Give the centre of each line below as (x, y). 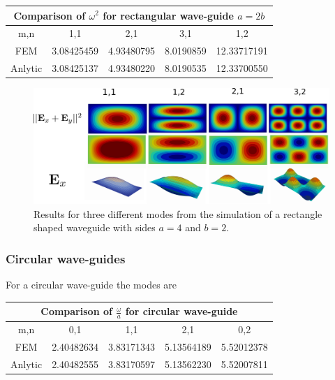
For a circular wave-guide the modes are (91, 285)
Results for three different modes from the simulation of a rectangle (178, 213)
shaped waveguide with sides (95, 227)
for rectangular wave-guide (168, 15)
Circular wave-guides (66, 258)
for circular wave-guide (181, 311)
